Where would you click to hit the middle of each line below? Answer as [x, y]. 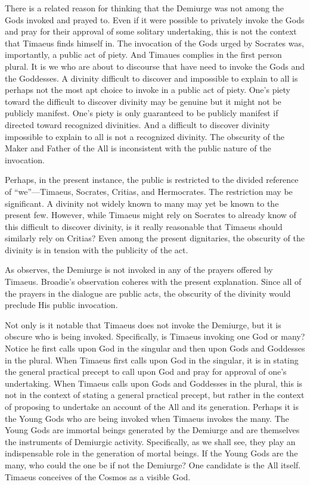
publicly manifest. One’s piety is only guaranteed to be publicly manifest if [142, 113]
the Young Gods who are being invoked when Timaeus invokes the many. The [147, 418]
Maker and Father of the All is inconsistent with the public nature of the [138, 148]
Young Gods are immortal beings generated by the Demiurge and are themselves [152, 430]
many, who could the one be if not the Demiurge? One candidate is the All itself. [153, 464]
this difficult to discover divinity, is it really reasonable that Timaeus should [144, 226]
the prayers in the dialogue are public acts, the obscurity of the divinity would [148, 293]
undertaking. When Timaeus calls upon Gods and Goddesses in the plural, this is [154, 383]
